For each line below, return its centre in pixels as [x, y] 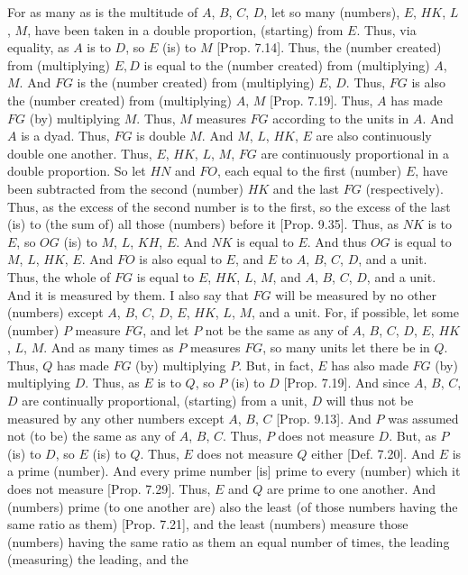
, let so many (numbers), [332, 12]
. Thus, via [386, 29]
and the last [306, 188]
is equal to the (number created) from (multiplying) [287, 64]
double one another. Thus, [80, 153]
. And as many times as [109, 347]
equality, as [38, 47]
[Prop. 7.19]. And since [347, 383]
